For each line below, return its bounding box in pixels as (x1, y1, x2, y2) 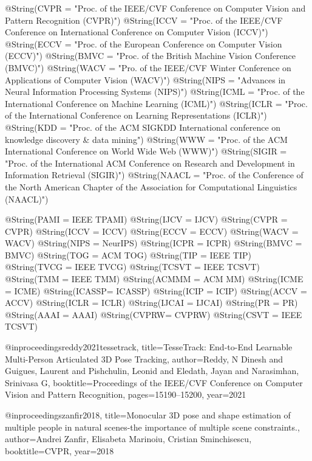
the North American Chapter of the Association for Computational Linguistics (5, 180, 297, 193)
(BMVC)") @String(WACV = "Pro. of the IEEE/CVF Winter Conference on (5, 61, 291, 74)
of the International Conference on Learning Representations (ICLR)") (5, 109, 267, 122)
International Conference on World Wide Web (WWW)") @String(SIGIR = (5, 145, 287, 158)
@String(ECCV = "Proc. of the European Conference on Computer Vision (5, 37, 282, 50)
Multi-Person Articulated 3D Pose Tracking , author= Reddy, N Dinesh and (5, 352, 283, 365)
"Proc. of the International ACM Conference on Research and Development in (5, 156, 295, 169)
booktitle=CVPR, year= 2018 (5, 444, 114, 457)
